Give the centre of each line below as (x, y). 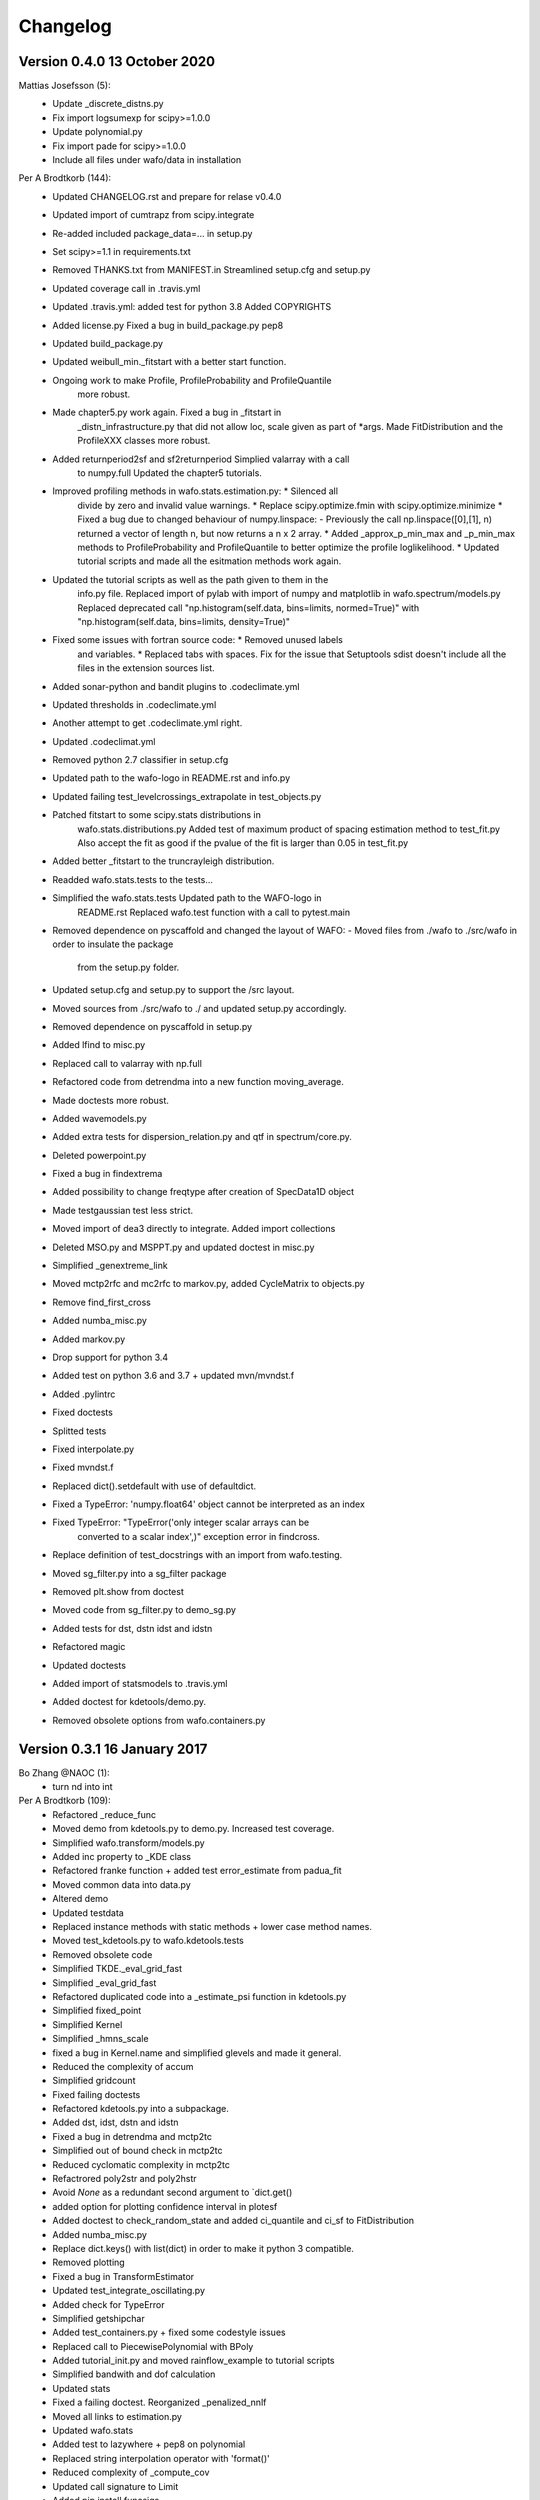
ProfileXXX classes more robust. (144, 441)
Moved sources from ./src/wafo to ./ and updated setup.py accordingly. (199, 1008)
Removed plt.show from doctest (118, 1592)
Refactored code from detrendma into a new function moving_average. (198, 1082)
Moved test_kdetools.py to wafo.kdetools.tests (148, 1941)
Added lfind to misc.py (99, 1045)
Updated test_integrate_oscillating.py (128, 2291)
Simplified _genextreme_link (110, 1266)
